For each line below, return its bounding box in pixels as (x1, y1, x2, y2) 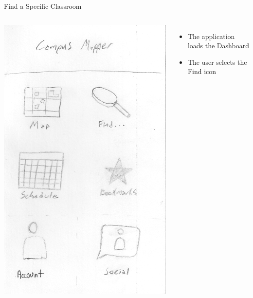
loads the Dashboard (187, 40, 249, 51)
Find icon (187, 66, 217, 76)
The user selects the (187, 56, 247, 67)
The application (187, 31, 235, 41)
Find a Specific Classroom (4, 1, 82, 11)
